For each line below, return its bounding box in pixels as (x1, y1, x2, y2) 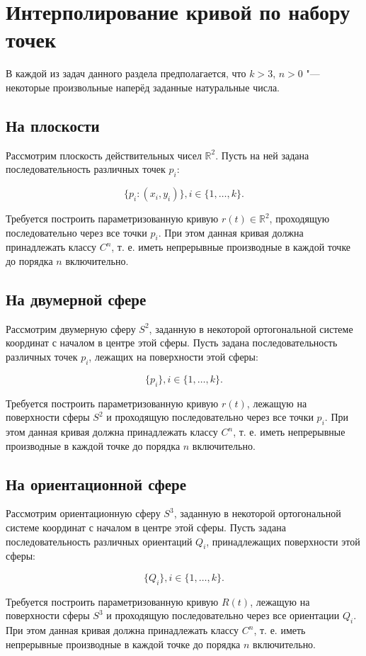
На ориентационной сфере (6, 473, 187, 494)
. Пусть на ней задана (215, 147, 309, 162)
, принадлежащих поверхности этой (206, 533, 360, 548)
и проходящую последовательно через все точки (106, 409, 314, 424)
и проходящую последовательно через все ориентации (106, 608, 340, 623)
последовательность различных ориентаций (6, 533, 193, 548)
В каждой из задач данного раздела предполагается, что (6, 66, 246, 81)
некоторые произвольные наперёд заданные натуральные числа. (6, 79, 280, 94)
